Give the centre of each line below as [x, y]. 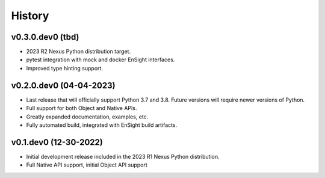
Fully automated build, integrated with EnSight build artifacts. [102, 125]
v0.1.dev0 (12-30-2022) [57, 142]
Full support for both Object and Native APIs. [82, 108]
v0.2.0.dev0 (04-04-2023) [63, 85]
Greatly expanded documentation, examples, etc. [87, 117]
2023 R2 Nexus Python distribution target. [79, 52]
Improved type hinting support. [65, 68]
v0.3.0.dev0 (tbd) [45, 37]
